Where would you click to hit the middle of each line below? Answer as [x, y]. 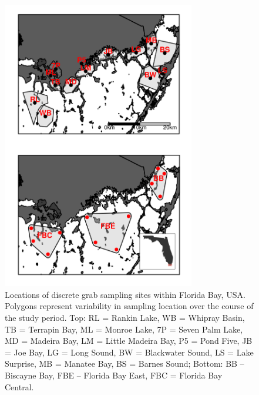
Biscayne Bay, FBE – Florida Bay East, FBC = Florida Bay [114, 375]
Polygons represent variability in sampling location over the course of [129, 306]
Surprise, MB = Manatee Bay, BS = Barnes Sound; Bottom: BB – [125, 364]
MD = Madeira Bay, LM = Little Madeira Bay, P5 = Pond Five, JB [129, 341]
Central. [19, 386]
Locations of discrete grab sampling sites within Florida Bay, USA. [125, 294]
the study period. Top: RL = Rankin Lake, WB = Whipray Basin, [125, 317]
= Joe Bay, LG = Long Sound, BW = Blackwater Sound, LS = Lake [129, 352]
